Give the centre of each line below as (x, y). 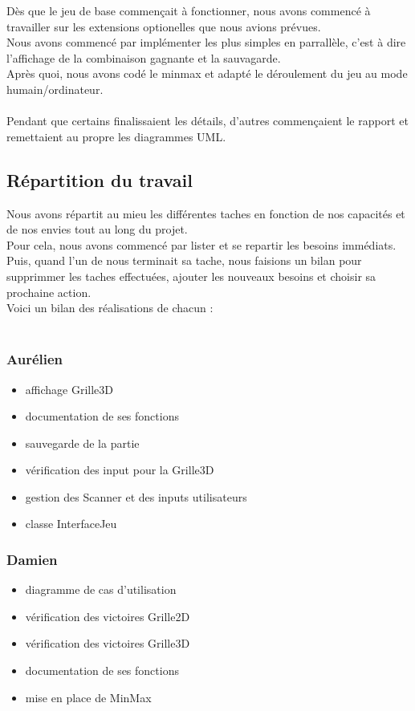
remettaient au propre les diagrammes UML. (116, 136)
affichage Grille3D (69, 389)
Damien (32, 559)
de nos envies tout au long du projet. (97, 229)
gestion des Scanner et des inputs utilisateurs (136, 496)
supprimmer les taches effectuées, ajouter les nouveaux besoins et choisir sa (191, 276)
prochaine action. (49, 292)
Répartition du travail (100, 179)
